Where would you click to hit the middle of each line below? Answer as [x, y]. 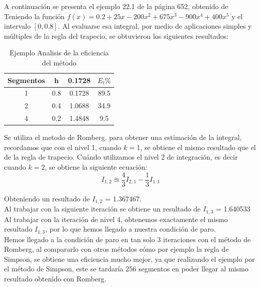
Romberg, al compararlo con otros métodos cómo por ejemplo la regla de [116, 249]
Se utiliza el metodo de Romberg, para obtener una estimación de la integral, [123, 137]
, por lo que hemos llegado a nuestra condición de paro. [130, 229]
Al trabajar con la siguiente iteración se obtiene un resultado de [102, 209]
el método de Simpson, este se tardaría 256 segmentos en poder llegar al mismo [126, 269]
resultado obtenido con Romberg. [55, 278]
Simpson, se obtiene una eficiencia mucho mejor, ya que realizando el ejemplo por [129, 259]
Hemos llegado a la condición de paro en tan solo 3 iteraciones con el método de [127, 239]
